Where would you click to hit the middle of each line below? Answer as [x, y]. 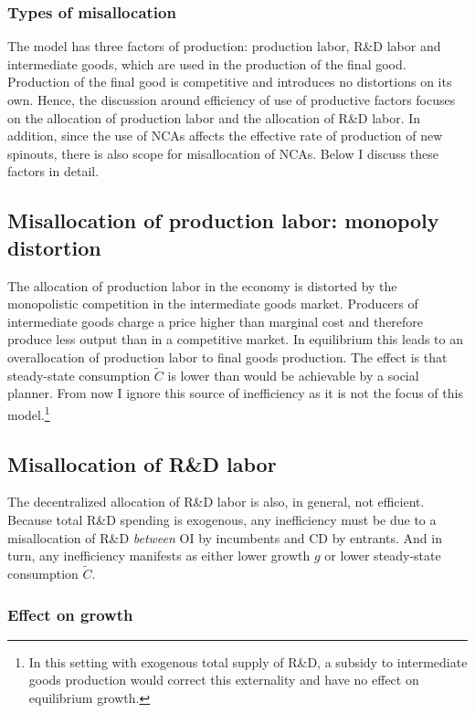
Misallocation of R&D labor [142, 463]
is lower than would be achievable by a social [293, 375]
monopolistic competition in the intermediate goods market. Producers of [213, 304]
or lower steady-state [383, 556]
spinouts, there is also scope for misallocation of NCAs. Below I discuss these [223, 153]
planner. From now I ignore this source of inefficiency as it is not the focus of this [235, 393]
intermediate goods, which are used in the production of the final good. [207, 63]
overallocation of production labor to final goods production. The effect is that [227, 356]
